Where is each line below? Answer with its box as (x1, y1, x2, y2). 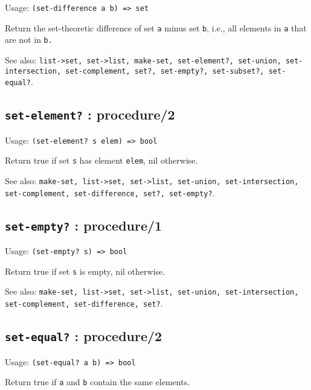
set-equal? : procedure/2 (5, 327, 162, 345)
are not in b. (5, 33, 53, 46)
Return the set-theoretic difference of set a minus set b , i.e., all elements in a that (5, 21, 307, 34)
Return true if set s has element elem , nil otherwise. (5, 154, 198, 167)
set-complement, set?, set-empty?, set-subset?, (65, 66, 265, 75)
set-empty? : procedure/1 (5, 216, 162, 234)
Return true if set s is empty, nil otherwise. (5, 264, 165, 277)
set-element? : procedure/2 (5, 105, 175, 124)
